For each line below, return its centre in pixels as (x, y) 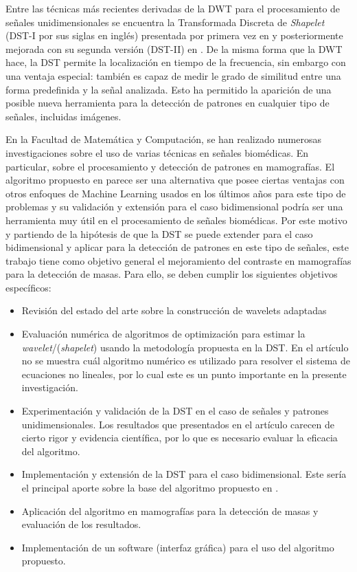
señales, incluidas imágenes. (64, 116)
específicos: (28, 287)
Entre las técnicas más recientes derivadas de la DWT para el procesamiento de (173, 8)
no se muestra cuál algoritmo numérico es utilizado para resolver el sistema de (186, 361)
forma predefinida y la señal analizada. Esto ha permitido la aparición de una (169, 89)
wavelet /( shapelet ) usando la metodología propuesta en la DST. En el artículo (185, 347)
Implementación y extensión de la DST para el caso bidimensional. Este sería (184, 474)
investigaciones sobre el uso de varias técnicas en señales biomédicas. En (157, 152)
